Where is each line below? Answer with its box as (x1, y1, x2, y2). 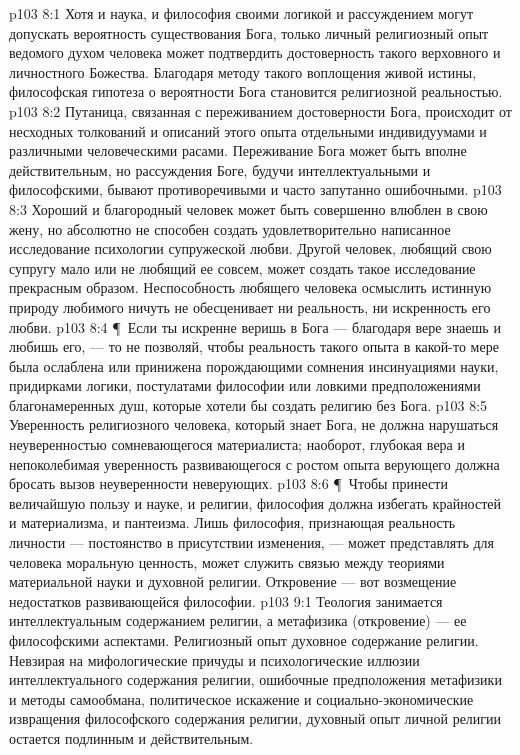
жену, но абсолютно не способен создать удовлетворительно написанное (9, 218, 451, 239)
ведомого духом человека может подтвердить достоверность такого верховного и (9, 42, 501, 63)
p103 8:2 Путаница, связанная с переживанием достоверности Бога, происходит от (9, 100, 512, 121)
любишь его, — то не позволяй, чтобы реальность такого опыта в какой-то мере (9, 336, 499, 357)
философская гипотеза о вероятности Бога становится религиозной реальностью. (9, 81, 503, 102)
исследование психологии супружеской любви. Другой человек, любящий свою (9, 238, 492, 259)
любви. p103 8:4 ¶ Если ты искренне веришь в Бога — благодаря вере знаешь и (9, 316, 501, 337)
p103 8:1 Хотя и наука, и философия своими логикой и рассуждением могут (9, 3, 474, 23)
